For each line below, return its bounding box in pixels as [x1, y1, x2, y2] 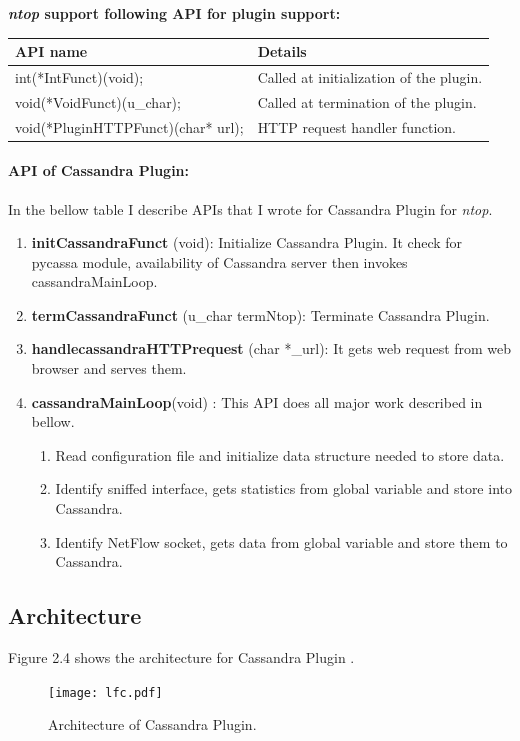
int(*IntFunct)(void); [15, 66, 144, 87]
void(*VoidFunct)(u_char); [15, 91, 181, 112]
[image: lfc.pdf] [48, 685, 163, 700]
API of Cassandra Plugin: [8, 160, 190, 181]
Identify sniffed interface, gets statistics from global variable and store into [55, 478, 512, 499]
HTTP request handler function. [257, 116, 456, 137]
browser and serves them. [31, 358, 187, 379]
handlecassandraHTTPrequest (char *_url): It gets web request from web [31, 338, 512, 359]
